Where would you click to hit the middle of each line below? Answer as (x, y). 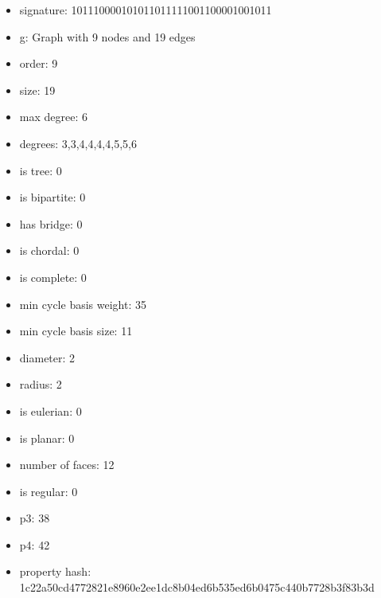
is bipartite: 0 (52, 197)
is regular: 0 (49, 491)
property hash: (55, 571)
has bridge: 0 (51, 223)
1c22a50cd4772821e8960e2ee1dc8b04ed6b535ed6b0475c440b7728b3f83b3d (197, 587)
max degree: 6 (53, 117)
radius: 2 (41, 384)
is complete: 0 (53, 277)
